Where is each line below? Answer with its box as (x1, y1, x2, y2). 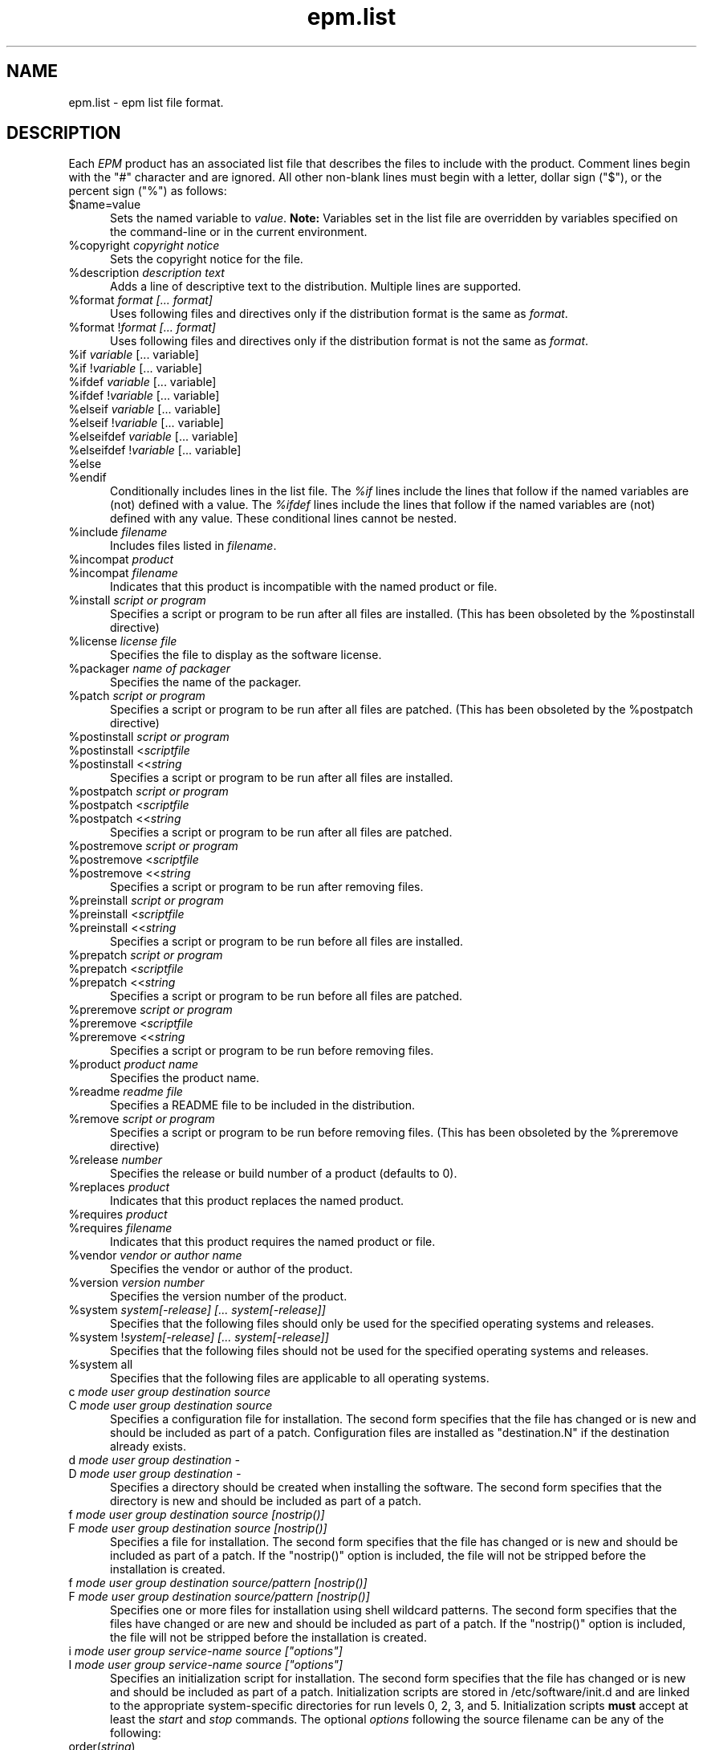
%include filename (68, 525, 168, 539)
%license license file (68, 634, 177, 649)
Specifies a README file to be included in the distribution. (110, 1098, 416, 1113)
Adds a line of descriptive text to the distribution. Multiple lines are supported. (110, 279, 522, 294)
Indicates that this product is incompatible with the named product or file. (110, 580, 498, 594)
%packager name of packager (68, 661, 230, 676)
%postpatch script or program (68, 784, 229, 799)
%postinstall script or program (68, 730, 230, 744)
